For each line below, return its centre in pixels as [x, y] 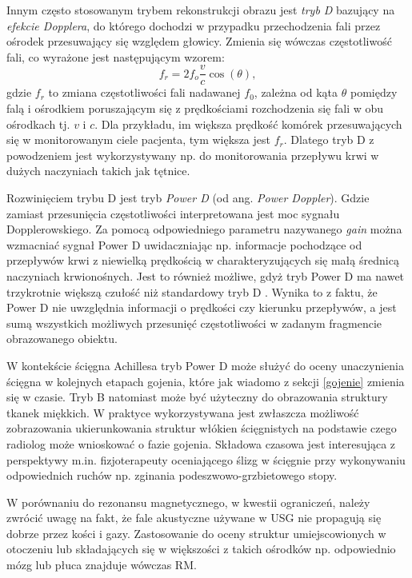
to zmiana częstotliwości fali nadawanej [144, 92]
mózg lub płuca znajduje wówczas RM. [102, 565]
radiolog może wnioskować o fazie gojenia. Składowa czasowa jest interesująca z [201, 443]
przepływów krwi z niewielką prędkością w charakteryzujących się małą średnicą [203, 260]
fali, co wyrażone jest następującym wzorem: [116, 56]
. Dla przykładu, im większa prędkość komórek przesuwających [248, 124]
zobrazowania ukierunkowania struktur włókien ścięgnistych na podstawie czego [202, 428]
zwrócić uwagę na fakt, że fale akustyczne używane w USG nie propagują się [194, 518]
